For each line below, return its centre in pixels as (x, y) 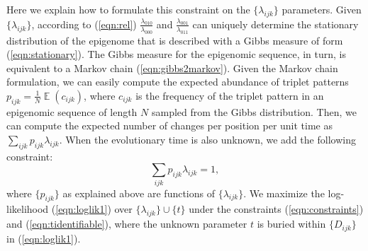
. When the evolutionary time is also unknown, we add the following (207, 139)
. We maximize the (284, 193)
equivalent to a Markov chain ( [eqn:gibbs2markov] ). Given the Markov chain (172, 68)
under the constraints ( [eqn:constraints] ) (276, 209)
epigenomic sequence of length (72, 111)
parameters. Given (322, 9)
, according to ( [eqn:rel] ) (84, 24)
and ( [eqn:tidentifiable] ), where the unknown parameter (127, 224)
